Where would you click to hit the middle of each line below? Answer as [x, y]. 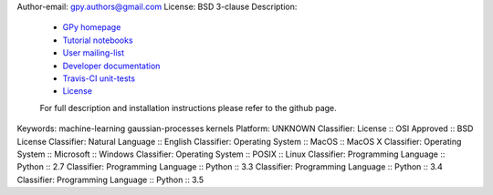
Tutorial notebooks [98, 40]
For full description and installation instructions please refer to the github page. [188, 108]
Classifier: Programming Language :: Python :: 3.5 [110, 180]
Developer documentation [111, 66]
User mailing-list [94, 53]
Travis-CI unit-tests [99, 78]
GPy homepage [92, 27]
